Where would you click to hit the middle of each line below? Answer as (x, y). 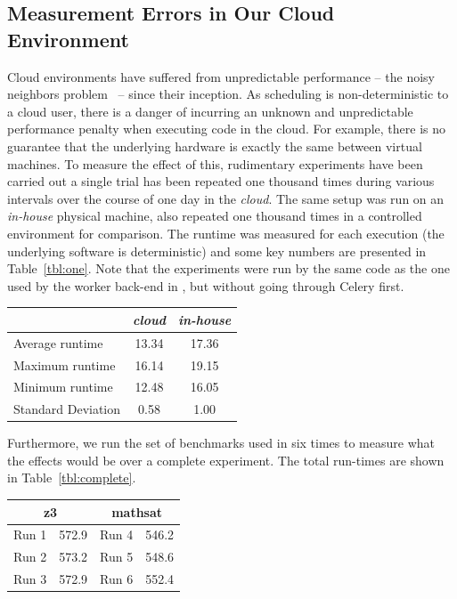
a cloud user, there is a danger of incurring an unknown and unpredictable (210, 111)
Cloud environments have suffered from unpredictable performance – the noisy (221, 76)
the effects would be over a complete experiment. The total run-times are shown (226, 460)
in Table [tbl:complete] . (72, 478)
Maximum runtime (65, 364)
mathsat (137, 511)
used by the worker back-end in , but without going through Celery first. (206, 285)
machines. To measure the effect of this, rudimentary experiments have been (215, 163)
